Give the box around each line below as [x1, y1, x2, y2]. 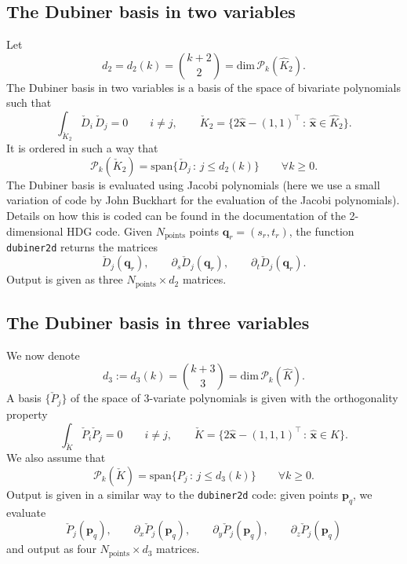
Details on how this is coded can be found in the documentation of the [6, 207, 346, 223]
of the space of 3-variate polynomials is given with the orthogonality [71, 390, 398, 406]
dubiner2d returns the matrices [6, 239, 158, 255]
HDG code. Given [67, 222, 152, 239]
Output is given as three [6, 271, 123, 287]
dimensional [6, 222, 64, 239]
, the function [289, 222, 354, 239]
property [6, 405, 48, 422]
